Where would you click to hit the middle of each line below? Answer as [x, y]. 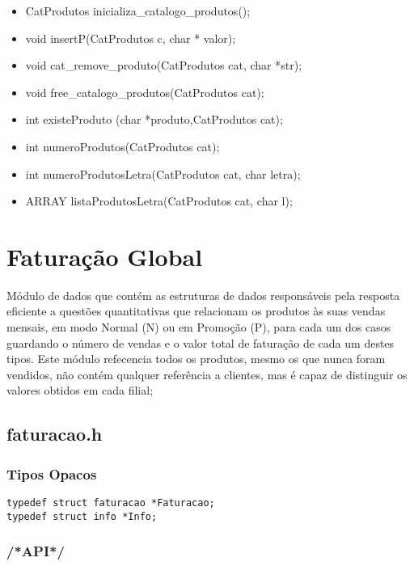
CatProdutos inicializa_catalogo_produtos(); [138, 11]
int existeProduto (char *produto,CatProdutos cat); [154, 119]
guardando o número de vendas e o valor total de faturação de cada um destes [201, 342]
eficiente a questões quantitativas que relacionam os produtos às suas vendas [196, 311]
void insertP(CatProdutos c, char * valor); [131, 38]
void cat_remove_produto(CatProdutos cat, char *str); [164, 65]
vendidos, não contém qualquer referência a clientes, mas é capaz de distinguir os [207, 374]
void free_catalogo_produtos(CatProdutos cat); [145, 92]
